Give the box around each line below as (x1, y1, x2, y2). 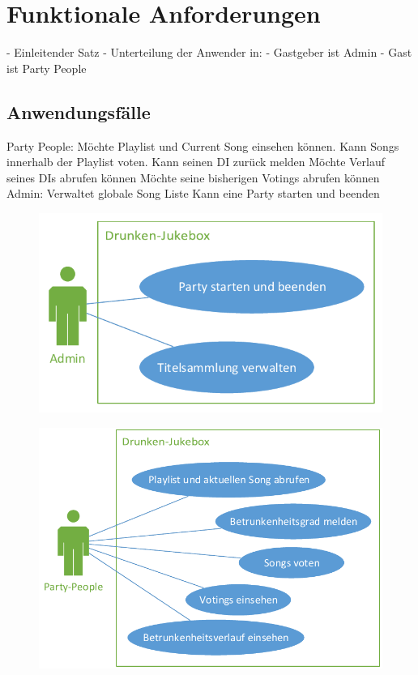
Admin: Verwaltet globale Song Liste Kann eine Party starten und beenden (6, 185, 380, 202)
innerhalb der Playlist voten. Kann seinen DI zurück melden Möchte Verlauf (6, 153, 386, 170)
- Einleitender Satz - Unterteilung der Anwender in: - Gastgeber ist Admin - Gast (6, 44, 412, 61)
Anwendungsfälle (6, 99, 151, 124)
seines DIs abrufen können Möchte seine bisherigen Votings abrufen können (6, 169, 380, 186)
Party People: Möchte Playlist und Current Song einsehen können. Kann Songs (6, 137, 399, 154)
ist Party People (6, 59, 87, 76)
